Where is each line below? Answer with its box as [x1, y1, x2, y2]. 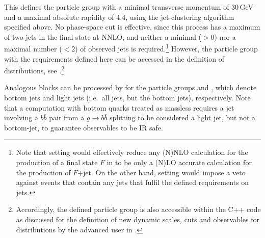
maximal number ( [4, 43, 62, 54]
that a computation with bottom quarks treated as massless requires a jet [4, 102, 234, 113]
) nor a [214, 31, 236, 42]
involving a [4, 112, 38, 123]
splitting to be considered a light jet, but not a [109, 112, 256, 123]
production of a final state [16, 157, 98, 168]
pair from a [49, 112, 85, 123]
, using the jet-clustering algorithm [125, 11, 234, 22]
